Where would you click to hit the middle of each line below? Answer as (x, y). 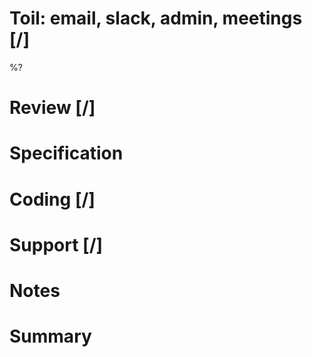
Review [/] (52, 108)
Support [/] (56, 244)
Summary (50, 336)
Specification (66, 153)
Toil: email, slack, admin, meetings (156, 18)
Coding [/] (52, 199)
